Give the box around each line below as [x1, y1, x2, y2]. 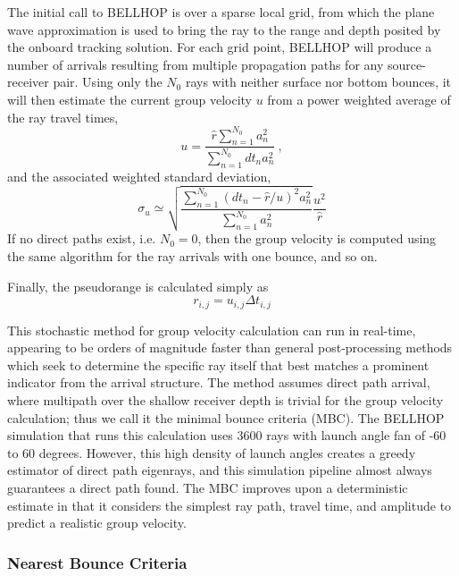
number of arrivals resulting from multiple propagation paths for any [7, 55, 384, 73]
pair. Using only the [53, 72, 163, 91]
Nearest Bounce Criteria [7, 551, 188, 573]
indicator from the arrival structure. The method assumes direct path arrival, [7, 373, 430, 392]
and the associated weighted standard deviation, [7, 166, 271, 185]
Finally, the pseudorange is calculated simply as [7, 276, 269, 295]
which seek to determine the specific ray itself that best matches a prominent [7, 355, 430, 374]
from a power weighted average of [267, 89, 451, 108]
